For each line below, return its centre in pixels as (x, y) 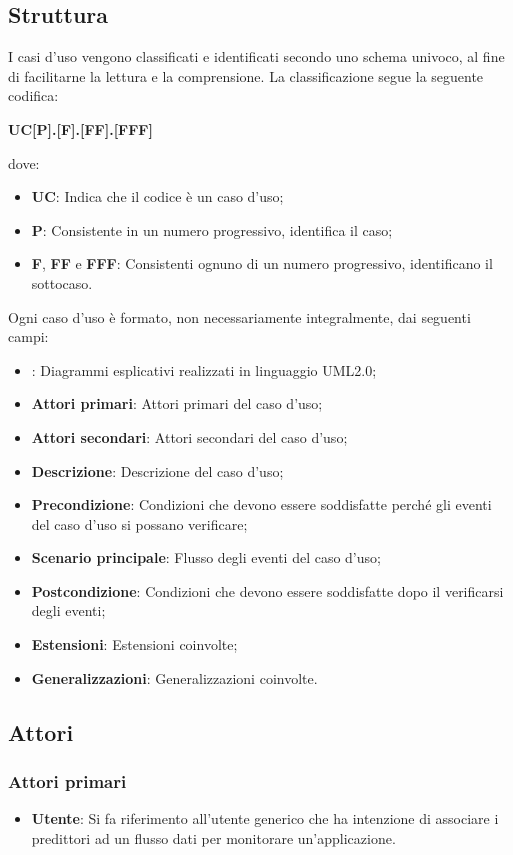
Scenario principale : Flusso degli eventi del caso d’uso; (206, 557)
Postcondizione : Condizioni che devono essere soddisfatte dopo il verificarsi (267, 590)
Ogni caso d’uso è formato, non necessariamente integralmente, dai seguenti (239, 316)
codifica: (33, 95)
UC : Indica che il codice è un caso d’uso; (157, 196)
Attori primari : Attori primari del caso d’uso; (177, 403)
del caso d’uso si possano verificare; (139, 523)
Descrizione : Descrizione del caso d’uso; (157, 470)
